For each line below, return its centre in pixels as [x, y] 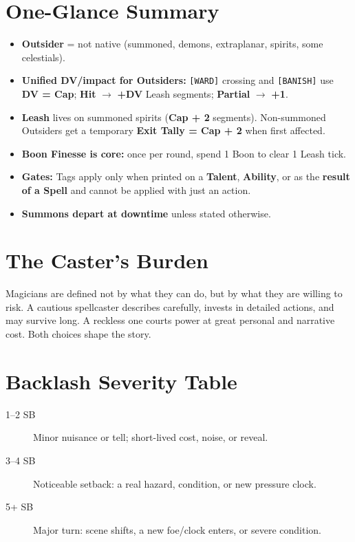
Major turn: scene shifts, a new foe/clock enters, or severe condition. [177, 529]
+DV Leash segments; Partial [184, 93]
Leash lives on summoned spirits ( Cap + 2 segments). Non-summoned [174, 117]
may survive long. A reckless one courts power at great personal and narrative [170, 320]
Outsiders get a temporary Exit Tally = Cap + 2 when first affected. [173, 130]
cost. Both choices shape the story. [78, 334]
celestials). [43, 57]
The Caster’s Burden [107, 260]
